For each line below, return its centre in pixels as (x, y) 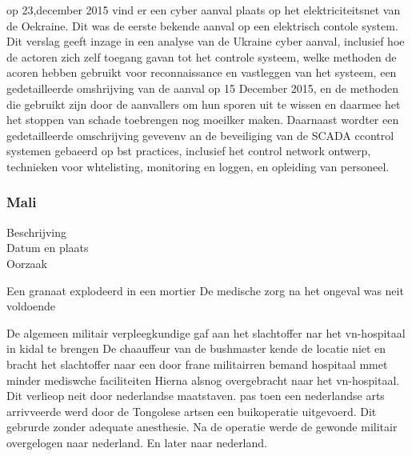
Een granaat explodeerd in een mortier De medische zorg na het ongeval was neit (205, 290)
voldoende (31, 306)
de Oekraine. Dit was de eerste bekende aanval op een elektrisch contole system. (202, 25)
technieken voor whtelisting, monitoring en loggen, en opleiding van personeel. (198, 166)
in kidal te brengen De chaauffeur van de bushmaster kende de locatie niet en (196, 348)
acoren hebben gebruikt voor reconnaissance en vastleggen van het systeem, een (202, 72)
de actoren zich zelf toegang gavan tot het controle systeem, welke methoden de (202, 56)
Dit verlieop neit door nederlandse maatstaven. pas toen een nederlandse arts (196, 396)
